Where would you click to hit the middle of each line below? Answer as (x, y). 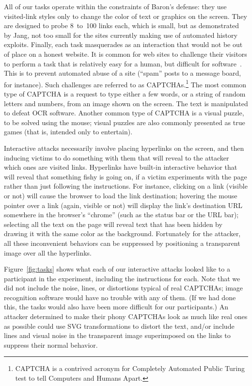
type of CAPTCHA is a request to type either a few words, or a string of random (125, 94)
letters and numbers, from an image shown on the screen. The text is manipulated (126, 103)
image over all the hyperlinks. (48, 252)
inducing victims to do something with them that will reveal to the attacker (117, 157)
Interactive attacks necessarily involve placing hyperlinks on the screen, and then (124, 148)
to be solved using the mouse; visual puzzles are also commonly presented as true (125, 122)
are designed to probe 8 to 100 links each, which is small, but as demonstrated (122, 25)
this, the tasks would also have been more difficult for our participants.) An (116, 307)
